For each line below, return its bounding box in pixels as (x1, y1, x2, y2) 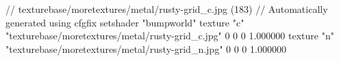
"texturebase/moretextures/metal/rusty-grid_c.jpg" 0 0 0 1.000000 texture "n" (5, 28, 334, 43)
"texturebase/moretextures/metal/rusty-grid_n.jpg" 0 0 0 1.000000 (5, 41, 286, 56)
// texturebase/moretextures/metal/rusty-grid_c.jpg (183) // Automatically (5, 2, 328, 16)
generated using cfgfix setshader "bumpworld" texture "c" (5, 15, 244, 29)
